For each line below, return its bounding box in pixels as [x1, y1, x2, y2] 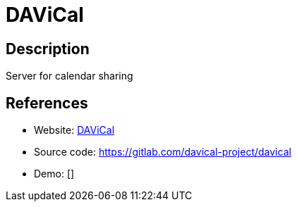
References [6, 94, 88, 112]
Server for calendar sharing [6, 70, 133, 82]
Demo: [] [34, 168, 75, 180]
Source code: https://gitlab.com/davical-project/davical [34, 146, 291, 158]
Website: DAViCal [34, 124, 115, 137]
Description [6, 39, 90, 58]
